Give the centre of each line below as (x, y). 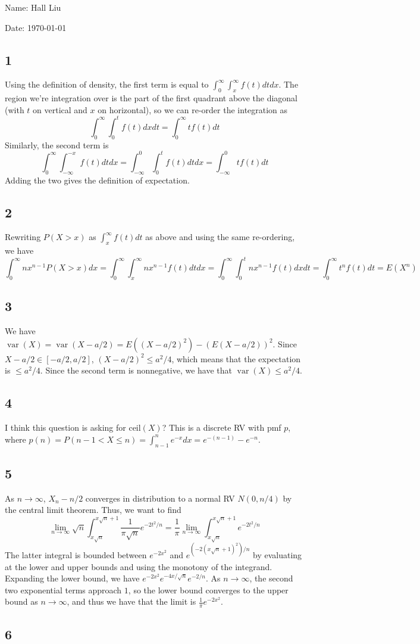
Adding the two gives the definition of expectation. (97, 180)
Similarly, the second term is (57, 144)
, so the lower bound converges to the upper (208, 589)
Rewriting (23, 237)
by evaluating (278, 554)
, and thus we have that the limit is (131, 601)
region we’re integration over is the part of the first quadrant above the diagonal (151, 98)
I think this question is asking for (65, 427)
